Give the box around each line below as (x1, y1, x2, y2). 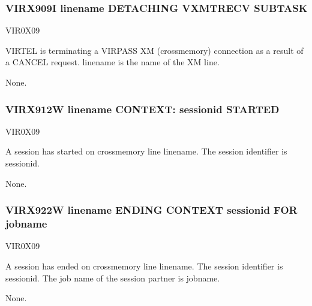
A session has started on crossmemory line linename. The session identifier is (5, 145, 287, 157)
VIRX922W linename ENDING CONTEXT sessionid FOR (5, 202, 298, 217)
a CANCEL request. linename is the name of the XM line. (5, 56, 220, 68)
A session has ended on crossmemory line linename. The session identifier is (5, 259, 283, 272)
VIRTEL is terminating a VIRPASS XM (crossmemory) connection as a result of (5, 44, 304, 56)
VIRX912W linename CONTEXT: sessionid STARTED (5, 101, 280, 116)
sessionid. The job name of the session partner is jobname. (5, 271, 220, 284)
